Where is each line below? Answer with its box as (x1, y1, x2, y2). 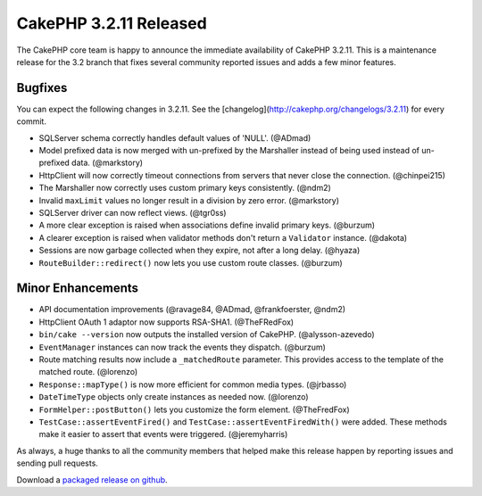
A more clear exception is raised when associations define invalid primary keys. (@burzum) (38, 219, 375, 231)
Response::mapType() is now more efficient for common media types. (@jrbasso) (38, 379, 347, 390)
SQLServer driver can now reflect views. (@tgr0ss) (38, 207, 227, 218)
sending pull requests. (16, 458, 98, 468)
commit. (16, 116, 46, 127)
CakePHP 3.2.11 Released (16, 13, 207, 33)
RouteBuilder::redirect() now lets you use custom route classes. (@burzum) (38, 257, 343, 268)
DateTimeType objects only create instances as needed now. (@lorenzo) (38, 392, 309, 402)
